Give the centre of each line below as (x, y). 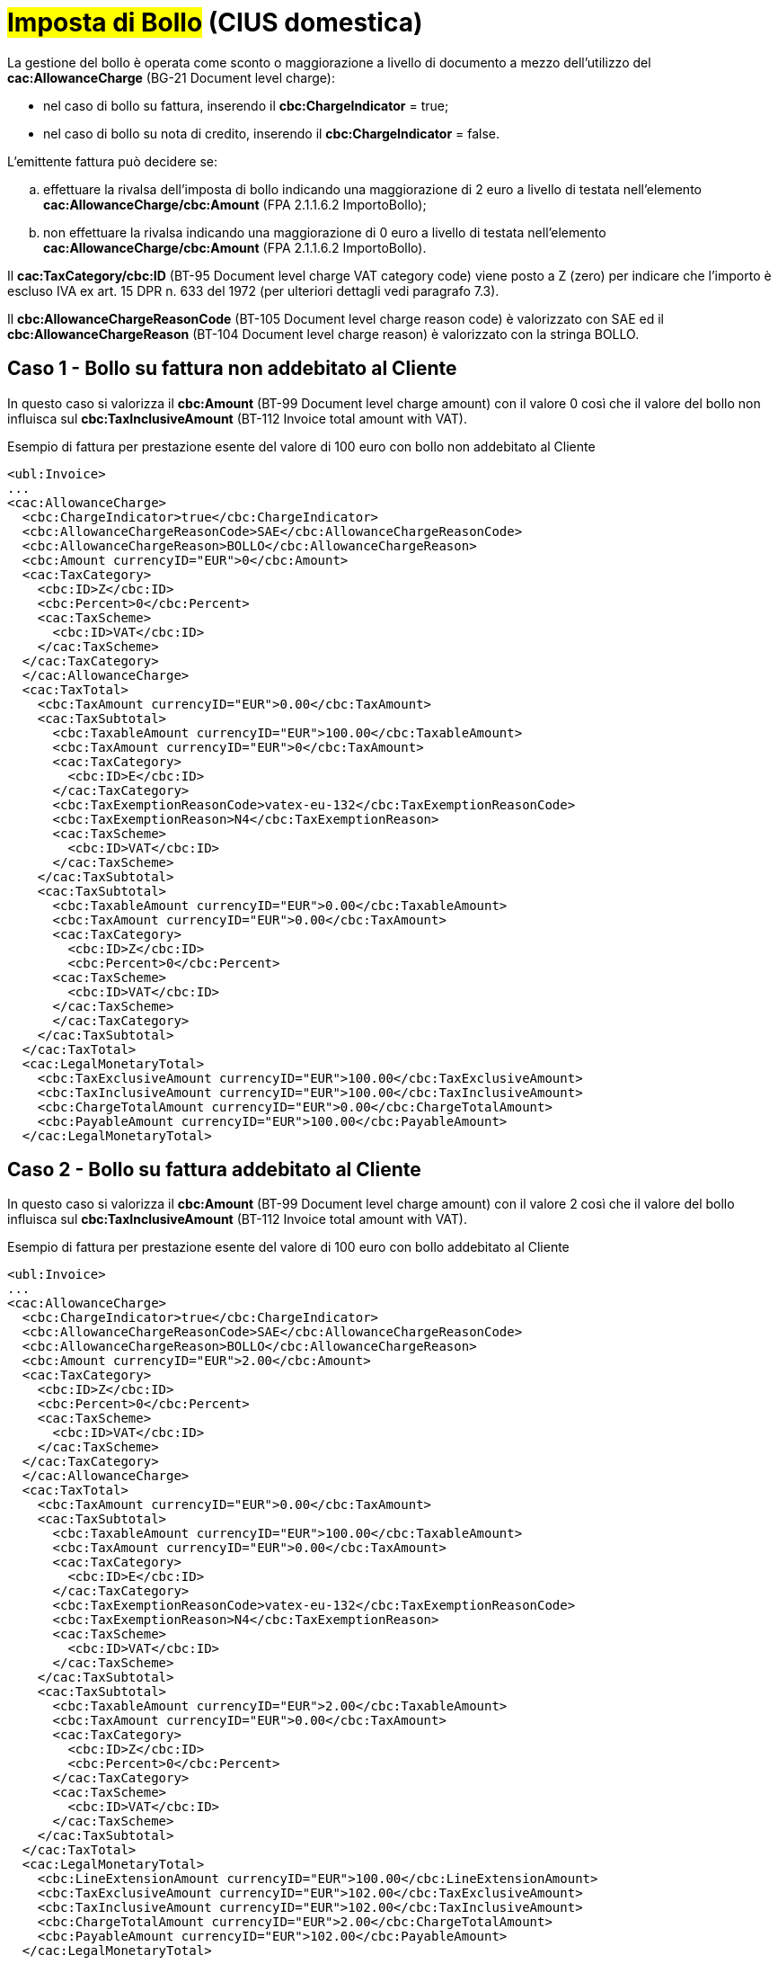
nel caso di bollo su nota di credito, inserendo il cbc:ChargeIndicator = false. (272, 133)
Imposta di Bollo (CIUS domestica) (215, 22)
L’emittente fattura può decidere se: (113, 161)
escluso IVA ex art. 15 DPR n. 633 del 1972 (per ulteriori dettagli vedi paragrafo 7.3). (253, 290)
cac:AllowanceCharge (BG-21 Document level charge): (171, 77)
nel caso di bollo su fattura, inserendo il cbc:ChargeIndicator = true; (246, 105)
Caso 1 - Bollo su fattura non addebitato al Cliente (232, 369)
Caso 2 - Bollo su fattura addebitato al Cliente (214, 1170)
